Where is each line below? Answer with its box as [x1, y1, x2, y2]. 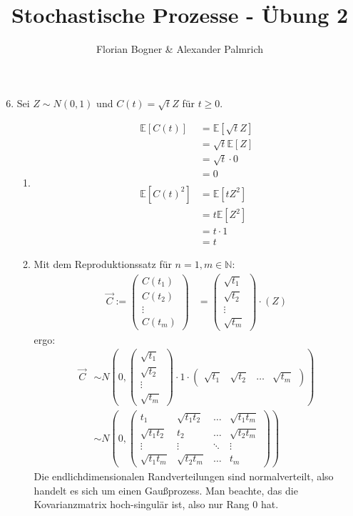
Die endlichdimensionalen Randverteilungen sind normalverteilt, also [34, 469, 334, 484]
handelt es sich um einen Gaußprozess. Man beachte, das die [34, 482, 298, 497]
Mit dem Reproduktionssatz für [34, 257, 172, 272]
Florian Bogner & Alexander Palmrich [96, 41, 264, 56]
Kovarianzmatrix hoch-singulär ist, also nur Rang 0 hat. [34, 497, 279, 512]
